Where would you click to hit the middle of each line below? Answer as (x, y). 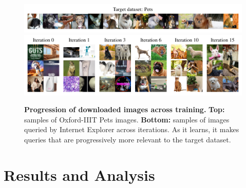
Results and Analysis (79, 174)
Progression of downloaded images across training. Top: (125, 109)
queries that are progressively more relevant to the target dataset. (128, 140)
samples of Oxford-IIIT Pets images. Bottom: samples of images (127, 119)
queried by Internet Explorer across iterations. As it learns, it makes (132, 129)
